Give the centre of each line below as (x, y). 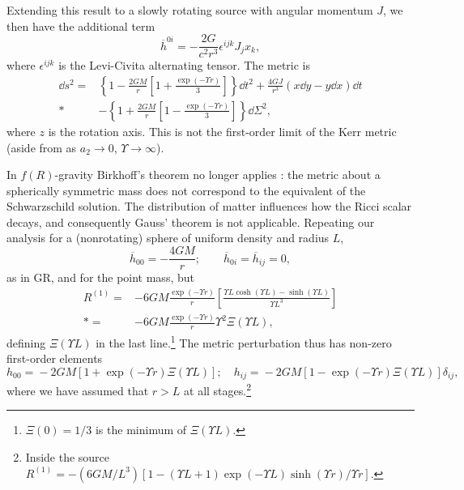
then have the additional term (81, 26)
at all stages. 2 (218, 389)
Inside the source (68, 457)
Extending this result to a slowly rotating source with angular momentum (190, 10)
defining (26, 342)
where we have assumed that (78, 390)
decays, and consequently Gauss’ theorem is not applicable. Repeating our (191, 222)
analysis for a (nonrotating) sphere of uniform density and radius (168, 238)
